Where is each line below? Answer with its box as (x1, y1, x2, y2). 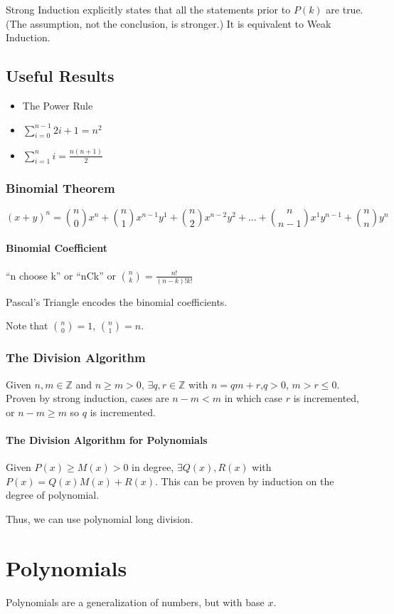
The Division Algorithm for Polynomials (6, 433, 208, 447)
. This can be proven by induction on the (155, 473, 334, 488)
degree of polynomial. (6, 487, 100, 502)
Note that (6, 318, 48, 333)
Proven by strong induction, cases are (6, 391, 169, 406)
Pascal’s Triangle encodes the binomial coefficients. (6, 294, 228, 309)
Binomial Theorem (6, 179, 115, 197)
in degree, (132, 460, 174, 475)
